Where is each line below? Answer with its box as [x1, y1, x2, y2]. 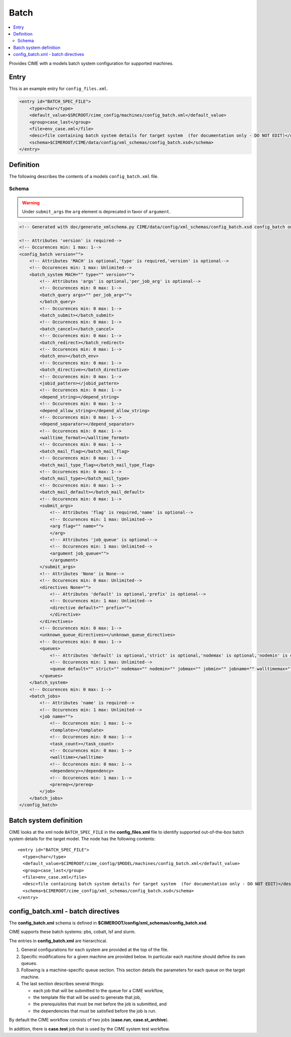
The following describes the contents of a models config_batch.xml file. [9, 173, 159, 179]
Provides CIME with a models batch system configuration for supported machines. [9, 60, 174, 66]
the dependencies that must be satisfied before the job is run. [33, 1008, 157, 1014]
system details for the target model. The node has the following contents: [9, 836, 156, 842]
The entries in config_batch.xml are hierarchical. [9, 938, 108, 944]
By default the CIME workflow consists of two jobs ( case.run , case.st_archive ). [9, 1017, 169, 1023]
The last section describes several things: [21, 981, 104, 986]
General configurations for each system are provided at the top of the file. [21, 947, 169, 952]
